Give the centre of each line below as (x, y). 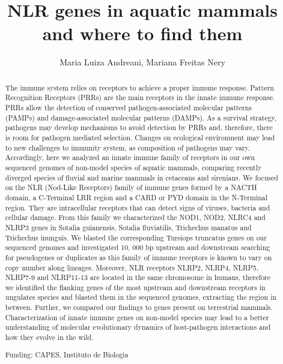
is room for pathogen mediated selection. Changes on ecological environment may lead (140, 137)
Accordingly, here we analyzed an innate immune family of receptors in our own (130, 157)
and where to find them (142, 33)
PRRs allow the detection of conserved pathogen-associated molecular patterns (128, 108)
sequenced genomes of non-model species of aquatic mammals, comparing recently (133, 167)
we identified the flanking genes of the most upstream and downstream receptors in (135, 287)
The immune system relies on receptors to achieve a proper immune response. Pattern (139, 87)
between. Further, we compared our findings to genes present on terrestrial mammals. (139, 307)
